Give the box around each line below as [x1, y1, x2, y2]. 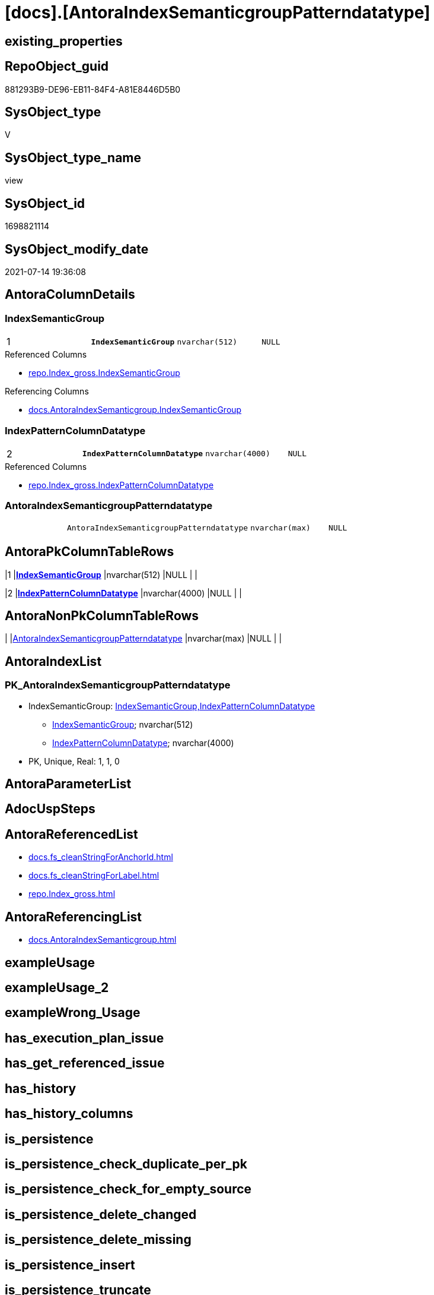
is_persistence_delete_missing [5, 1232, 192, 1247]
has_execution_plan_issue [5, 1030, 164, 1046]
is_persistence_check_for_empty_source [5, 1182, 252, 1197]
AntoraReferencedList [5, 826, 138, 842]
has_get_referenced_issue [5, 1056, 165, 1071]
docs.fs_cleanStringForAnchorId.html [28, 852, 173, 863]
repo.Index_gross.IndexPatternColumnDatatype [28, 479, 214, 490]
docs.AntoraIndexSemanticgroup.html [28, 934, 177, 945]
